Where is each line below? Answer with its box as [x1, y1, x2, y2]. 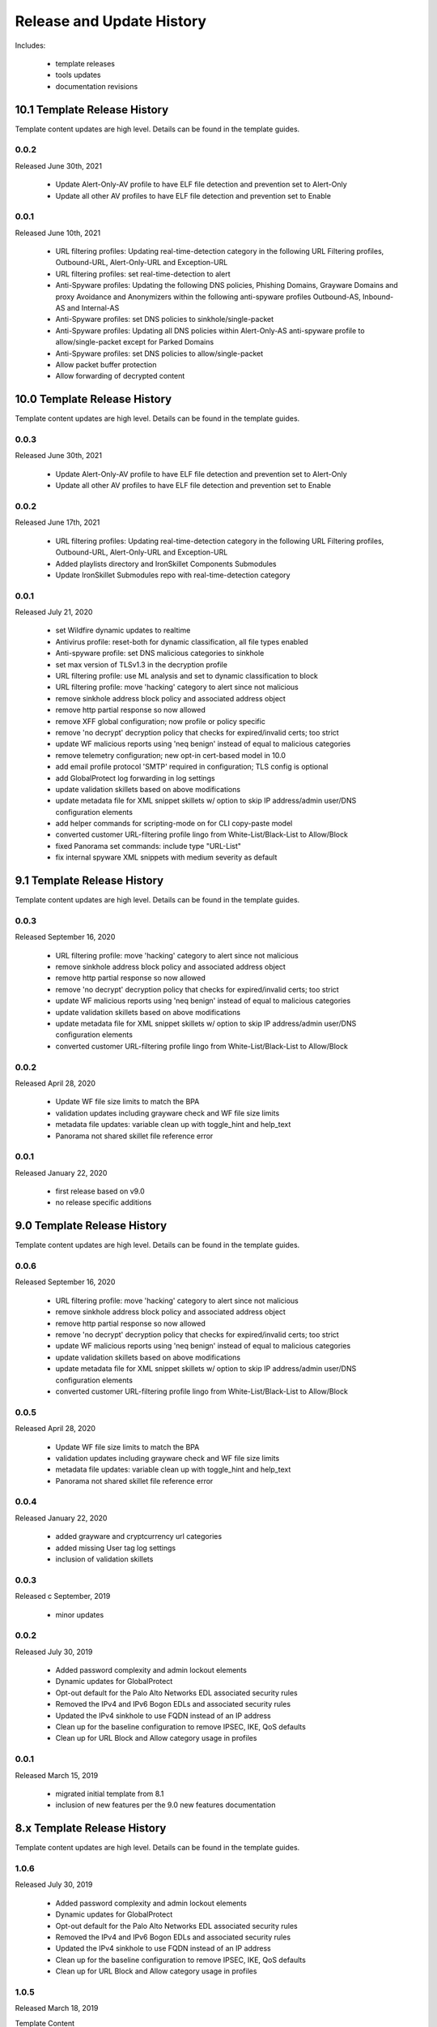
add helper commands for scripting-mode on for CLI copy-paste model [55, 819, 293, 829]
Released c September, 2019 [15, 1592, 111, 1601]
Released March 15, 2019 [15, 1770, 99, 1780]
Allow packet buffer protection [55, 359, 157, 369]
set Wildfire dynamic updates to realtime [55, 625, 191, 636]
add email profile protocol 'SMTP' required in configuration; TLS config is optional [55, 762, 329, 772]
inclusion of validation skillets [55, 1554, 154, 1564]
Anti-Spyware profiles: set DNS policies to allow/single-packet [55, 349, 264, 358]
